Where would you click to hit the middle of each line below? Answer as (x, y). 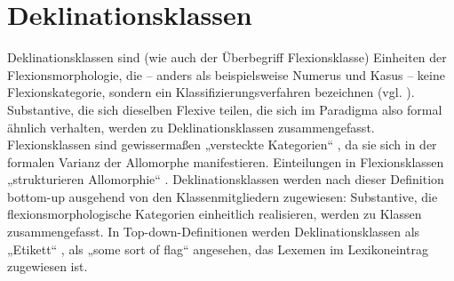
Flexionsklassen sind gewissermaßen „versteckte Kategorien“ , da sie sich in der (222, 145)
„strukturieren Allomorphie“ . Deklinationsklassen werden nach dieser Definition (226, 179)
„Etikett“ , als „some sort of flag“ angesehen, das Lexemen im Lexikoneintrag (218, 249)
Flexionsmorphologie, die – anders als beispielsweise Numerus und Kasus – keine (226, 74)
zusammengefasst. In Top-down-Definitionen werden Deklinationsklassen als (214, 232)
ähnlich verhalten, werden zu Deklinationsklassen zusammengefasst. (191, 127)
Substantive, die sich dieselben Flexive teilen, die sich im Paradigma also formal (225, 109)
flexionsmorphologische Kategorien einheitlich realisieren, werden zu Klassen (215, 214)
